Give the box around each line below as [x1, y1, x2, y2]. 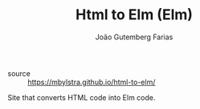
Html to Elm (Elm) [75, 6, 194, 24]
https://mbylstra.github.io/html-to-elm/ [27, 77, 156, 87]
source [7, 68, 31, 78]
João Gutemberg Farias [95, 32, 173, 42]
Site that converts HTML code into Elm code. [7, 92, 156, 102]
